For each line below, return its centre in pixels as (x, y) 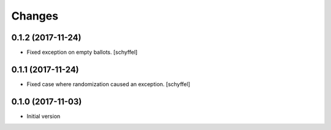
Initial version (44, 116)
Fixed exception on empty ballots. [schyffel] (82, 52)
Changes (35, 16)
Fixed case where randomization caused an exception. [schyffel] (108, 84)
